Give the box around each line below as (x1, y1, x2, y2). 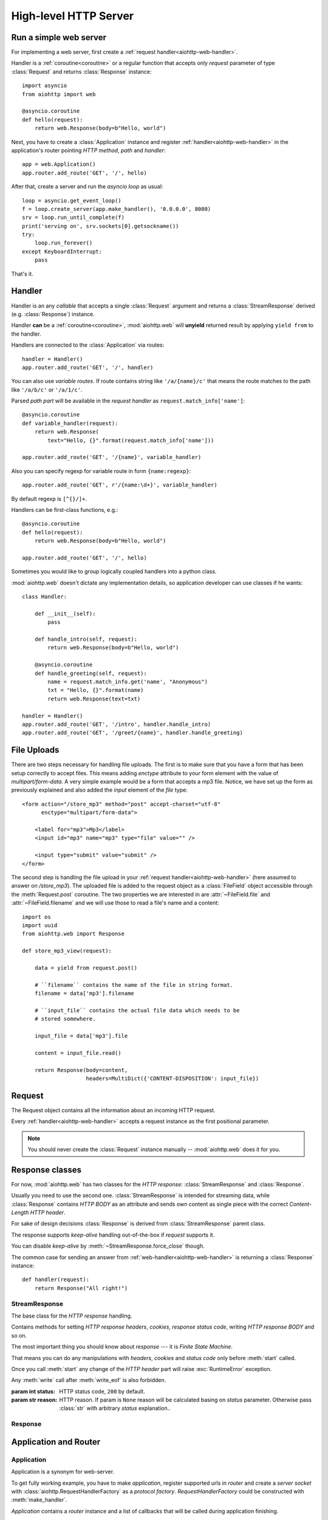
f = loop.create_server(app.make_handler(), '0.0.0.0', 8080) (22, 206, 211, 212)
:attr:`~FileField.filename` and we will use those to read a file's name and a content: (11, 899, 220, 907)
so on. (11, 1332, 27, 1339)
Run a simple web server (11, 32, 106, 43)
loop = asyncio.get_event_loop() (22, 197, 121, 204)
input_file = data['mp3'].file (34, 1032, 128, 1039)
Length (11, 1209, 29, 1216)
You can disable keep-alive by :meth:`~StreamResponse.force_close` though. (11, 1242, 205, 1249)
